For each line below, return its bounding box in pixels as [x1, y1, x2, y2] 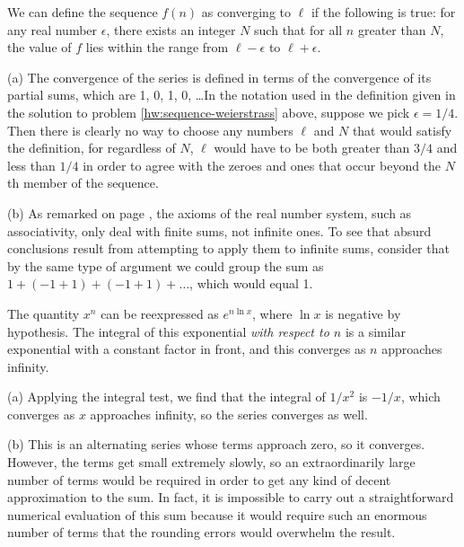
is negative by [325, 304, 401, 322]
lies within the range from [85, 38, 229, 57]
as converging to [201, 3, 292, 21]
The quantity [7, 304, 80, 322]
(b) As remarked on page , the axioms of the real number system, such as [7, 203, 412, 222]
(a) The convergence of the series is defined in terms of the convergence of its [7, 67, 432, 86]
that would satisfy [352, 120, 452, 139]
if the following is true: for [311, 3, 456, 21]
